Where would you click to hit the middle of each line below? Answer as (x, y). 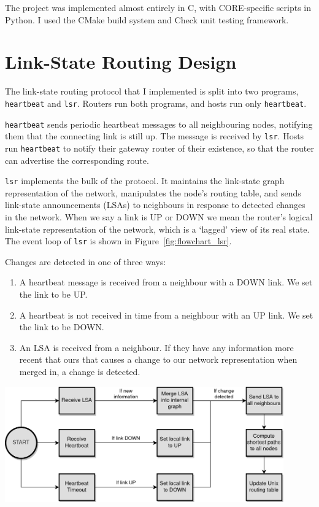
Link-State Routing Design (121, 62)
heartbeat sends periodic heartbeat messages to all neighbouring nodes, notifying (159, 124)
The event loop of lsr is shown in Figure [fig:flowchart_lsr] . (118, 241)
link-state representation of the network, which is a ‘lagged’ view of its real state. (157, 229)
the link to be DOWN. (62, 327)
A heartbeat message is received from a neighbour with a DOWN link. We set (166, 282)
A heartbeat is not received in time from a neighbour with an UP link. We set (166, 315)
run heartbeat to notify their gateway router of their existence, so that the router (159, 148)
